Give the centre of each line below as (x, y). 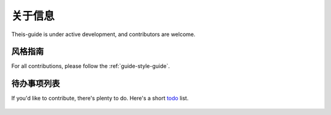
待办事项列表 (36, 83)
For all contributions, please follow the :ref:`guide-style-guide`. (90, 66)
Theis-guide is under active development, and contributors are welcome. (103, 34)
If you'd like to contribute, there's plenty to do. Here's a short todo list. (100, 98)
